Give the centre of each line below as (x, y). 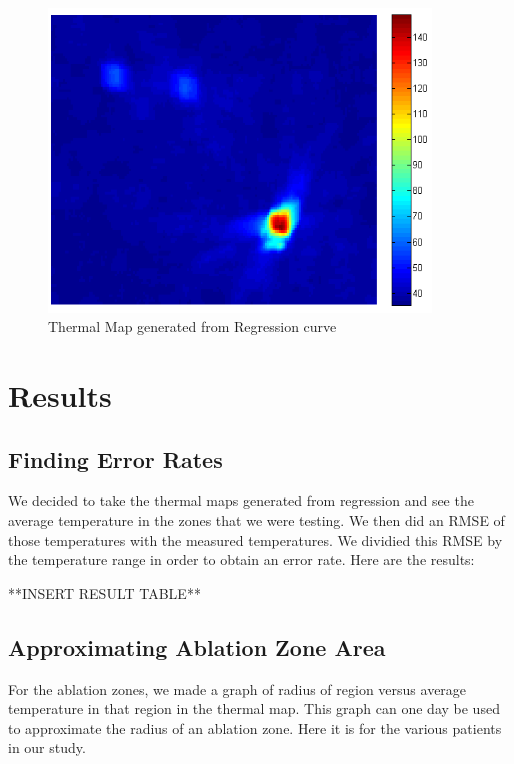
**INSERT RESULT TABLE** (104, 592)
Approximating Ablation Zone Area (197, 646)
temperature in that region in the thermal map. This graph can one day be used (254, 708)
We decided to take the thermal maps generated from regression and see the (241, 500)
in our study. (47, 747)
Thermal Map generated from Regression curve (192, 326)
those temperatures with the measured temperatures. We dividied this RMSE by (255, 539)
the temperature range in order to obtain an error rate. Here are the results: (241, 559)
